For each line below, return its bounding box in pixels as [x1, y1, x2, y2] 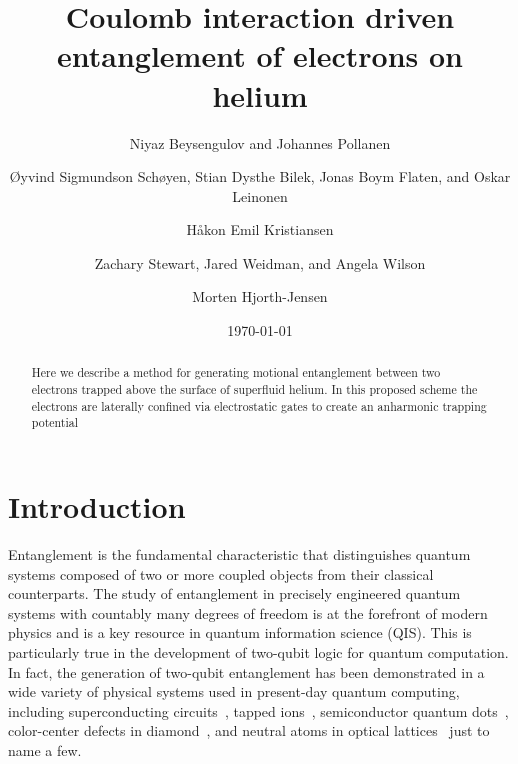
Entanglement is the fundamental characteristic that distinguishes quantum [8, 544, 471, 565]
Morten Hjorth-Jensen [192, 286, 328, 307]
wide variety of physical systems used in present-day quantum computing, [8, 681, 460, 702]
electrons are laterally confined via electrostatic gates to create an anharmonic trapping [31, 397, 487, 414]
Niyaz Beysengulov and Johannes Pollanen [129, 132, 391, 153]
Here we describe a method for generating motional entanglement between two [31, 364, 441, 381]
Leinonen [232, 185, 288, 206]
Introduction [8, 486, 186, 527]
